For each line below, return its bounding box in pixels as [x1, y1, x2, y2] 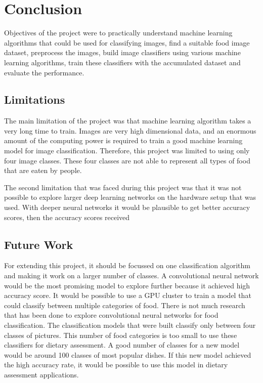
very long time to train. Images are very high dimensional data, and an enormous [4, 125, 256, 136]
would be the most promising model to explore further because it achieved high [4, 280, 250, 290]
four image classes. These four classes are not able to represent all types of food [4, 155, 250, 165]
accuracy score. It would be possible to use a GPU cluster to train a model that [4, 290, 251, 301]
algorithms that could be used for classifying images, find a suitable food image [4, 37, 250, 48]
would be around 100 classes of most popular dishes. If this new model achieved [4, 349, 251, 360]
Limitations [4, 92, 65, 107]
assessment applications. [4, 369, 79, 379]
